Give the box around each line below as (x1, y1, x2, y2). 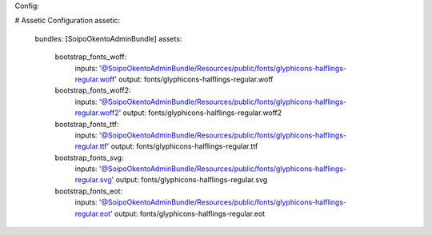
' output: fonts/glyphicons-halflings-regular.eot (110, 209, 266, 218)
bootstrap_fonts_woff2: (54, 86, 131, 95)
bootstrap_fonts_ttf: (54, 119, 119, 129)
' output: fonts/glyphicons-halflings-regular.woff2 (118, 108, 282, 117)
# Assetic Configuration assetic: (14, 16, 121, 26)
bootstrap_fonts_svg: (54, 153, 124, 162)
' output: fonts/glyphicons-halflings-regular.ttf (106, 141, 258, 151)
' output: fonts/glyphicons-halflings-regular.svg (111, 175, 268, 185)
